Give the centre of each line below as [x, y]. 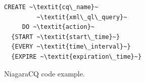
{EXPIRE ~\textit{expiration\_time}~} [77, 56]
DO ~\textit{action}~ [58, 27]
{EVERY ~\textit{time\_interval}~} [71, 47]
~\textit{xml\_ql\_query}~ [82, 17]
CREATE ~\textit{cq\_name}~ [51, 7]
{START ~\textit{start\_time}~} [66, 37]
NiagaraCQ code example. [44, 73]
